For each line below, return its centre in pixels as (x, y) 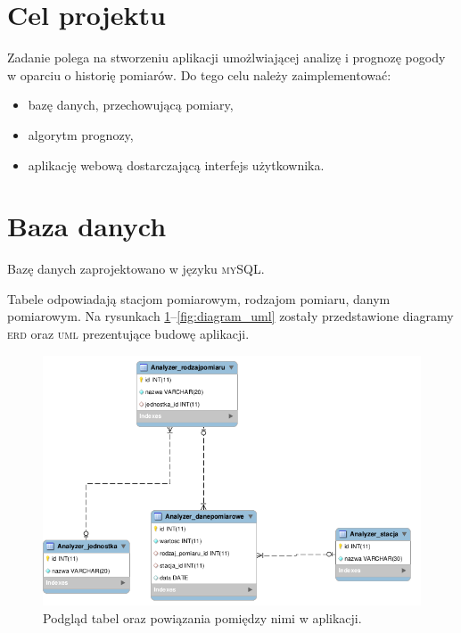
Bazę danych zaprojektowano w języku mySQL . (136, 269)
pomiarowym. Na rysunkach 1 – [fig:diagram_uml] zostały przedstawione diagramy (230, 316)
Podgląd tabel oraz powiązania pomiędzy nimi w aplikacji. (202, 618)
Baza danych (87, 226)
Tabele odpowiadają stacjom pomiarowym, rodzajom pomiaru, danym (199, 298)
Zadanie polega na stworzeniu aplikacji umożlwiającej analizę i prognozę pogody (226, 58)
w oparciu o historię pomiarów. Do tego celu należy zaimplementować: (199, 74)
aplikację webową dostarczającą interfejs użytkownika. (176, 164)
